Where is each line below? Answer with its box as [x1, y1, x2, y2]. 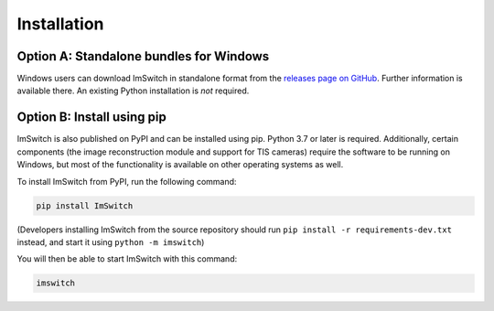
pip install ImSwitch [36, 200, 134, 210]
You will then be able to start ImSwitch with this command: [16, 253, 238, 264]
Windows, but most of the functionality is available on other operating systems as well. [16, 159, 344, 170]
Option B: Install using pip [16, 110, 166, 125]
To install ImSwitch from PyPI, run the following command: [16, 176, 237, 187]
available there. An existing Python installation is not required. [16, 85, 250, 96]
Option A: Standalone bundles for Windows [16, 48, 270, 64]
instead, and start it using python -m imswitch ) [16, 236, 205, 247]
